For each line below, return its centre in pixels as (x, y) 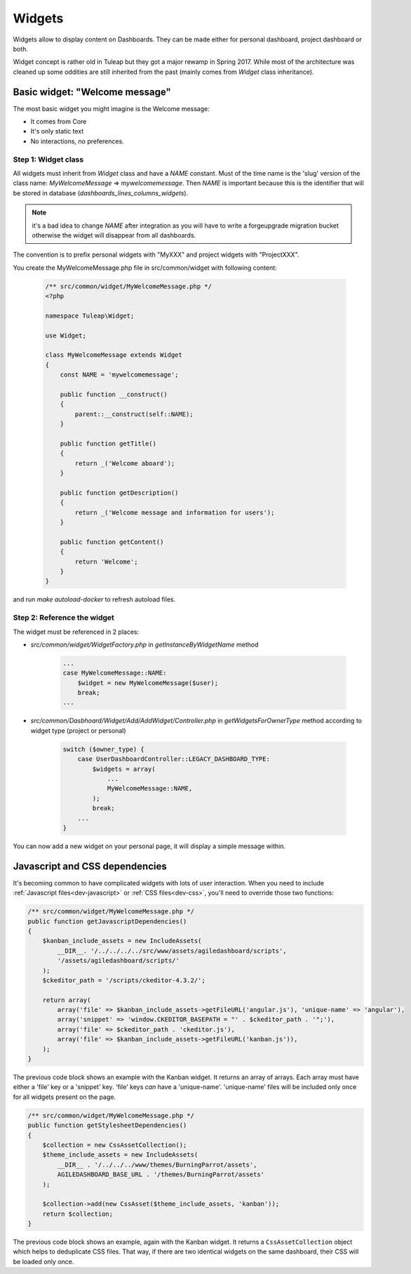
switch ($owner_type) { (104, 749)
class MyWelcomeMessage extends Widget (114, 355)
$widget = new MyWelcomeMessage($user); (148, 683)
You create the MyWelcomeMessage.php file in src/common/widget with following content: (145, 268)
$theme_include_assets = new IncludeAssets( (120, 1155)
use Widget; (66, 335)
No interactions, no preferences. (77, 141)
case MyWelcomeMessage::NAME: (115, 673)
